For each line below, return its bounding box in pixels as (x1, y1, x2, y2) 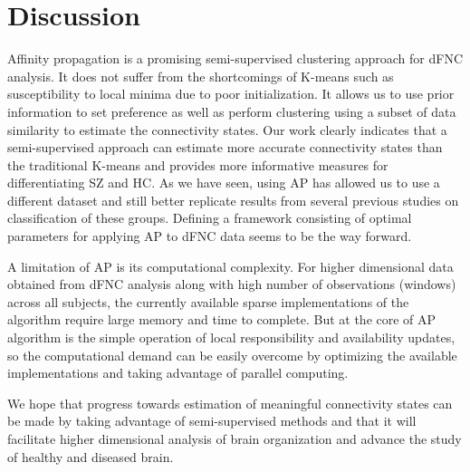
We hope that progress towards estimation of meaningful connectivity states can (7, 393, 453, 412)
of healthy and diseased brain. (7, 447, 174, 466)
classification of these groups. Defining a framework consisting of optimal (7, 208, 412, 227)
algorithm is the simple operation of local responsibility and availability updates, (7, 328, 456, 347)
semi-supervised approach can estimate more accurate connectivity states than (7, 138, 443, 157)
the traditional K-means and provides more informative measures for (7, 155, 388, 174)
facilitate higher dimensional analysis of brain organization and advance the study (7, 429, 462, 448)
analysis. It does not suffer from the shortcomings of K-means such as (7, 66, 394, 85)
